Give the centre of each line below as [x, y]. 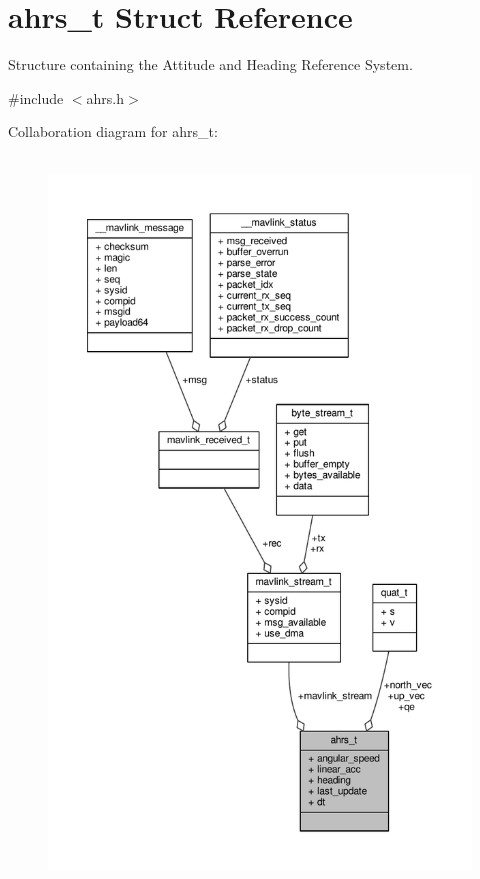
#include [36, 97]
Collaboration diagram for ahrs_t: [113, 131]
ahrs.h [105, 97]
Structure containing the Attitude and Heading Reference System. [210, 64]
